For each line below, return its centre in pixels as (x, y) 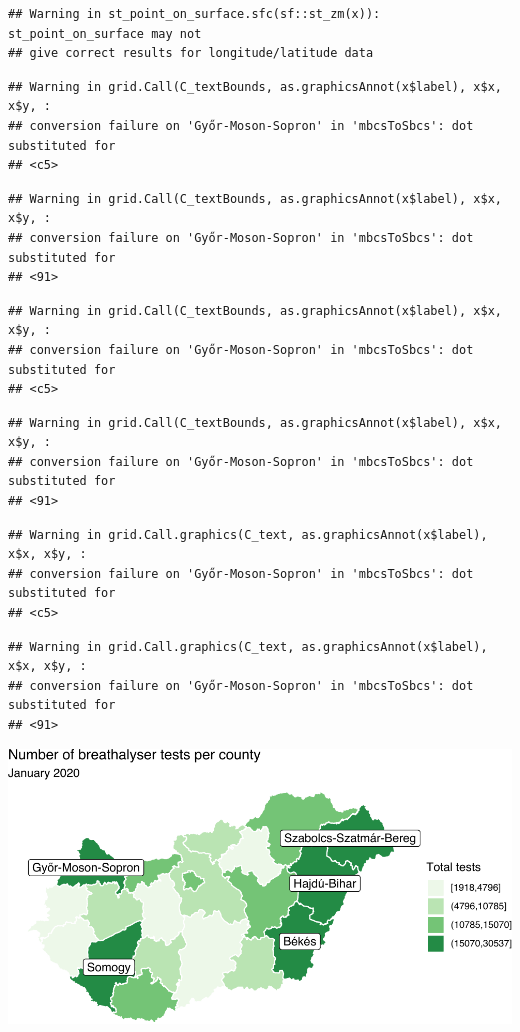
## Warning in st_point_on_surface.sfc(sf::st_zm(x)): (194, 14)
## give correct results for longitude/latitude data (191, 53)
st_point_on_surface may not (105, 33)
